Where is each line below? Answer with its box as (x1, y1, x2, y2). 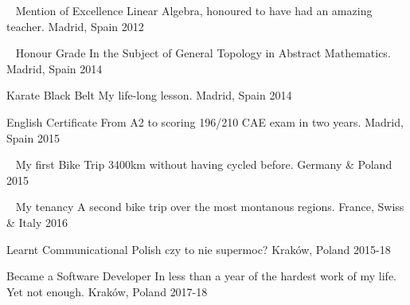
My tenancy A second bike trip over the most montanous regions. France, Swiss (15, 198, 404, 215)
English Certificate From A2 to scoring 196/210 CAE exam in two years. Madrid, (6, 113, 404, 130)
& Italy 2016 (6, 213, 68, 230)
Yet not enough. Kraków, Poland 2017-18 (6, 283, 208, 299)
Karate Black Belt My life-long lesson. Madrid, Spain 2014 (6, 87, 292, 104)
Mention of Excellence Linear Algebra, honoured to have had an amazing (15, 2, 373, 18)
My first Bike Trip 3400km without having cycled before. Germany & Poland (15, 156, 392, 173)
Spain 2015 (6, 129, 60, 146)
